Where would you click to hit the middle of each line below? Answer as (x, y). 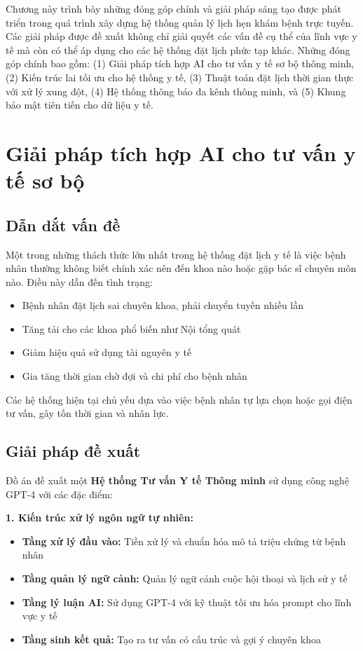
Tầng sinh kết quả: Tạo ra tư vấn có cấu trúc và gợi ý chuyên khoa (171, 639)
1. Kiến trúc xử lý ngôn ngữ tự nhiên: (100, 518)
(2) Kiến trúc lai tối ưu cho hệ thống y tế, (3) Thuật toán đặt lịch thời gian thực (180, 77)
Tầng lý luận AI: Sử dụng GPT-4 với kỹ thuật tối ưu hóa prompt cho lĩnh (187, 602)
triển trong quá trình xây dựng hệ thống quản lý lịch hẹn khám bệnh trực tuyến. (180, 22)
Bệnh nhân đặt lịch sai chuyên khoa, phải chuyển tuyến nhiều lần (163, 305)
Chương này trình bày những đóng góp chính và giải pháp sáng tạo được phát (173, 8)
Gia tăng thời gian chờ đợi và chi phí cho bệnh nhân (135, 376)
